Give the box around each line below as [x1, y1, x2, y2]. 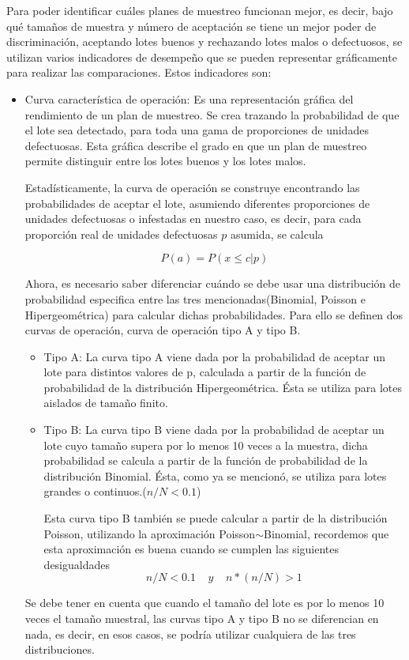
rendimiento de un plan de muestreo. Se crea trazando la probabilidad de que [24, 106, 400, 123]
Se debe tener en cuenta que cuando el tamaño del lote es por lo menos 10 [24, 594, 385, 611]
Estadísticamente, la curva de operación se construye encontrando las [24, 179, 360, 195]
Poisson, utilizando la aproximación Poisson [43, 525, 256, 541]
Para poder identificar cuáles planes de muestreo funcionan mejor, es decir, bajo [6, 2, 393, 18]
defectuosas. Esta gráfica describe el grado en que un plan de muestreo [24, 137, 367, 153]
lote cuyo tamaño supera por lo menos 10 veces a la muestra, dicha [43, 436, 368, 453]
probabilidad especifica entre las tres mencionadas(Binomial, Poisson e [24, 290, 366, 307]
